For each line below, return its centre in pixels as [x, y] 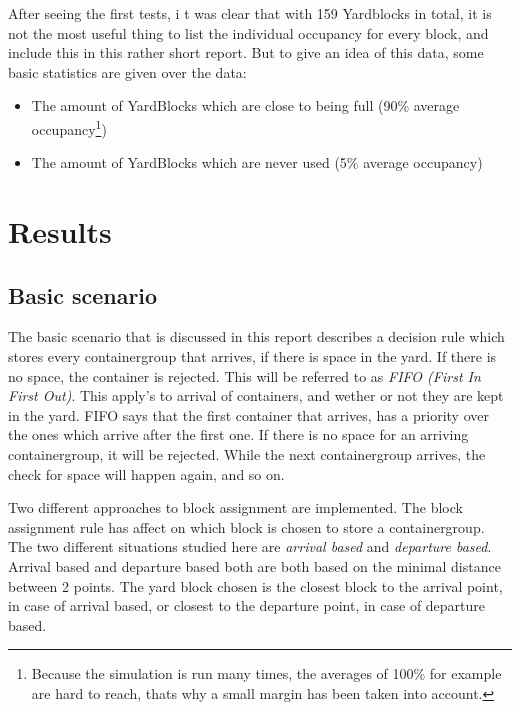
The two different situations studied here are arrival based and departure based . [250, 546]
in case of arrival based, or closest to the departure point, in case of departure [247, 605]
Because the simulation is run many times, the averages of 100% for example [266, 673]
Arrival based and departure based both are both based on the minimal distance [254, 565]
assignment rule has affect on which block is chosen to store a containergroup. [246, 526]
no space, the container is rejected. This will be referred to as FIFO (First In [244, 375]
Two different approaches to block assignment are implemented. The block [235, 507]
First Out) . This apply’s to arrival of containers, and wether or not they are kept [256, 395]
